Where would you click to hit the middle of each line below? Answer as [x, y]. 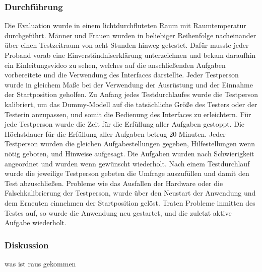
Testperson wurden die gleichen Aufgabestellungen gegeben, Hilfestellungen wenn [130, 144]
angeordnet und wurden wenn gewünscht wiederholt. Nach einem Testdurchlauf [127, 163]
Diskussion [27, 245]
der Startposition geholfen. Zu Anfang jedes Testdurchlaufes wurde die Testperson [132, 94]
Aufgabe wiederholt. [36, 222]
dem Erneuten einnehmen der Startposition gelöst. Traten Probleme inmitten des [130, 202]
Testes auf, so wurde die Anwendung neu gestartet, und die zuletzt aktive [118, 212]
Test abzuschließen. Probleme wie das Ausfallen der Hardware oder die [114, 183]
